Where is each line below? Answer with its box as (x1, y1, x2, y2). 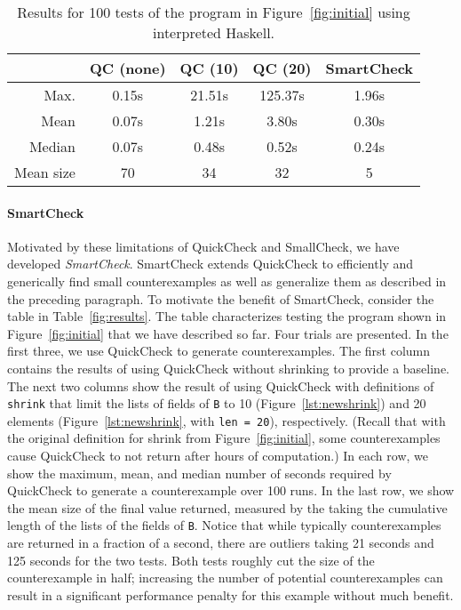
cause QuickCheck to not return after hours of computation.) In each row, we (7, 446, 428, 465)
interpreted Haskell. (153, 22, 275, 43)
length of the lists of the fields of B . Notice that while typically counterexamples (7, 516, 441, 534)
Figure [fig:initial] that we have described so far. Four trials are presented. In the (7, 324, 449, 342)
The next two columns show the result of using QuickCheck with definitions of (7, 376, 434, 395)
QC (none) (89, 58, 166, 78)
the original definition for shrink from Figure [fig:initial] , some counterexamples (7, 429, 441, 447)
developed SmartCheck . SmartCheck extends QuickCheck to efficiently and (7, 254, 414, 273)
